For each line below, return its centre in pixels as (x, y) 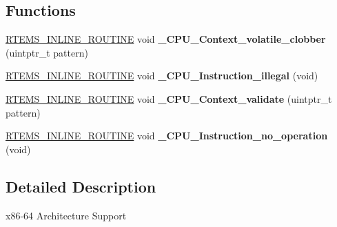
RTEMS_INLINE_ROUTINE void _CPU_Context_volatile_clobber (166, 39)
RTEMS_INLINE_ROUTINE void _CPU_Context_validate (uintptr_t (169, 98)
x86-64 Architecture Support (66, 215)
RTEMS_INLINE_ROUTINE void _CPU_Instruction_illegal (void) (162, 76)
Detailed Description (81, 186)
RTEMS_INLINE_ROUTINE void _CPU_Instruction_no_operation (167, 136)
